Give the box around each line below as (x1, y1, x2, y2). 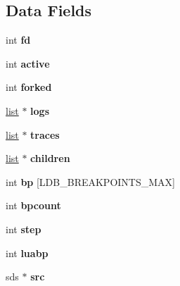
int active (6, 56, 50, 70)
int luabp (6, 245, 49, 260)
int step (6, 221, 41, 236)
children (30, 151, 70, 166)
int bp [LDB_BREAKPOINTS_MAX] (6, 174, 175, 189)
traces (30, 127, 60, 142)
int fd (6, 32, 31, 47)
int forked (6, 80, 52, 94)
